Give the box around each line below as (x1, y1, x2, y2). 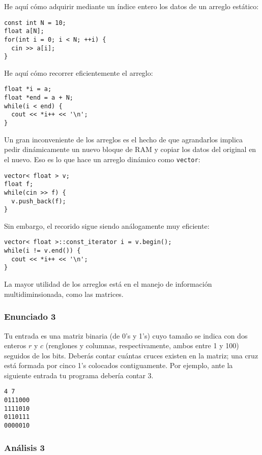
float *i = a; (4, 85, 52, 93)
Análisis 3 (4, 441, 45, 453)
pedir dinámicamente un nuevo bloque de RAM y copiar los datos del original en (4, 144, 256, 155)
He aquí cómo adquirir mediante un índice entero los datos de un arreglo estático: (4, 1, 259, 11)
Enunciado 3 (4, 310, 56, 323)
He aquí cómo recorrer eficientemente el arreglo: (4, 67, 153, 78)
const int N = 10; (4, 19, 66, 26)
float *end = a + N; (4, 94, 74, 102)
